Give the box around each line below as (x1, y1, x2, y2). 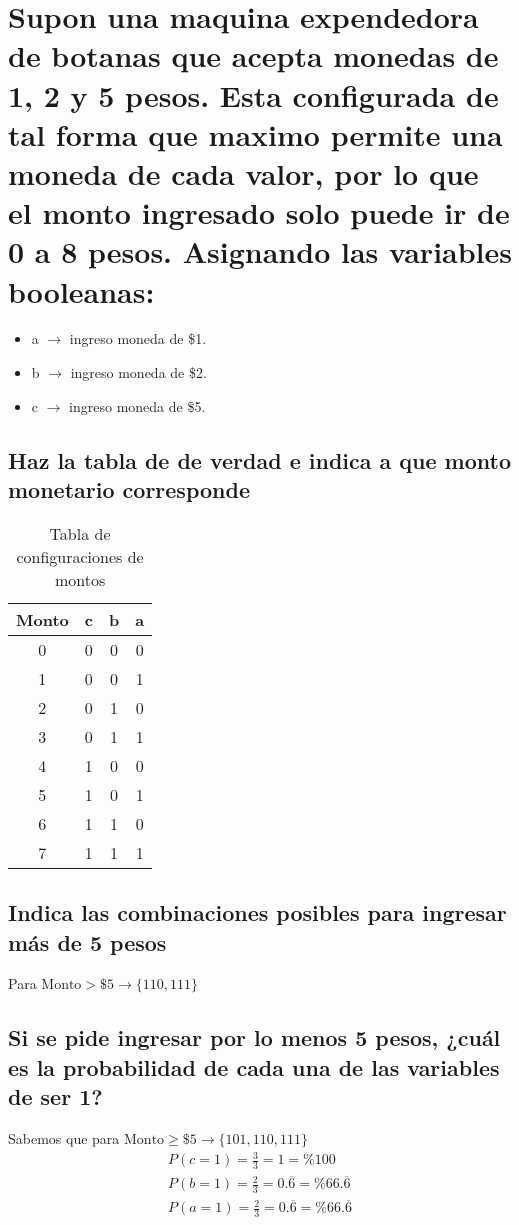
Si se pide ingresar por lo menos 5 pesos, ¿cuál (8, 1022, 501, 1053)
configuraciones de (16, 544, 144, 568)
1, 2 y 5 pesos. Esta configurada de (8, 74, 499, 115)
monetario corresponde (8, 474, 250, 504)
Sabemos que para (8, 1127, 120, 1148)
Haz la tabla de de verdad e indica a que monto (8, 444, 512, 475)
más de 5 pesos (8, 926, 167, 957)
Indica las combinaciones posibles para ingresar (8, 897, 507, 928)
